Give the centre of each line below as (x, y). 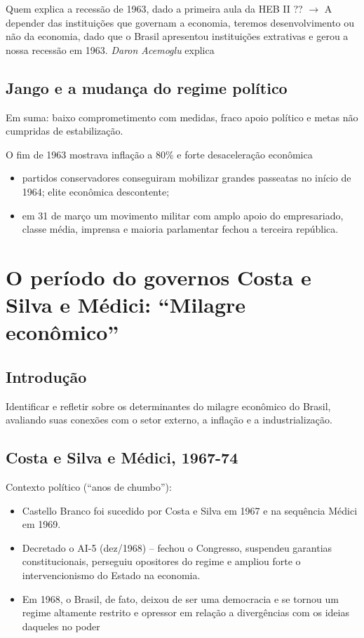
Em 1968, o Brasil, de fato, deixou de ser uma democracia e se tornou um (180, 598)
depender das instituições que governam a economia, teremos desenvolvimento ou (180, 22)
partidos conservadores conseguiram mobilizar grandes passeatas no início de (187, 178)
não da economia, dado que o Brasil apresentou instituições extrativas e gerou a (177, 36)
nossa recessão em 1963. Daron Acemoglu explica (110, 49)
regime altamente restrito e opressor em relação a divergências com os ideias (186, 612)
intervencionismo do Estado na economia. (111, 575)
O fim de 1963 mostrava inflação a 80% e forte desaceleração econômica (159, 154)
